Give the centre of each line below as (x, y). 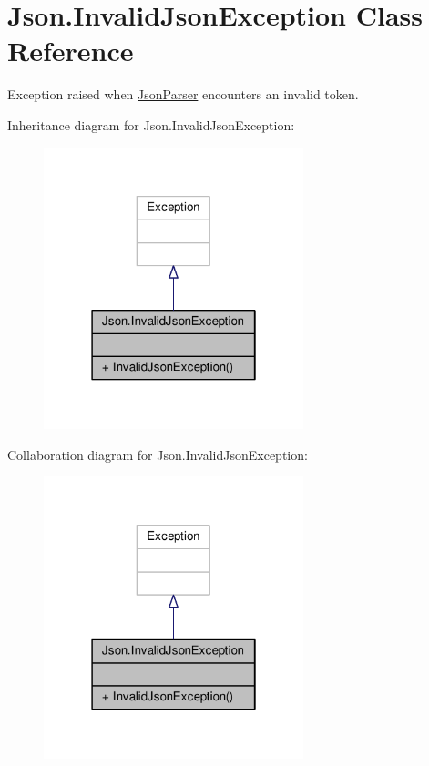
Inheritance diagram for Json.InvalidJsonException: (151, 124)
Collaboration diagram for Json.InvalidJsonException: (158, 454)
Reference (71, 51)
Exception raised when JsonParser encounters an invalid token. (183, 94)
